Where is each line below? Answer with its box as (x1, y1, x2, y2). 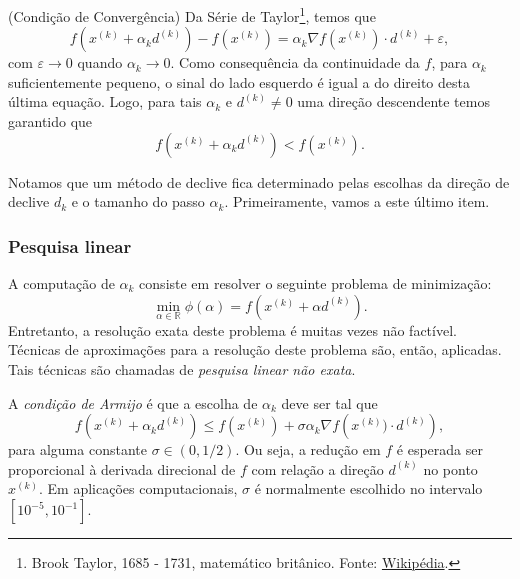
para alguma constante (8, 439, 147, 460)
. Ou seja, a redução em (235, 439, 381, 460)
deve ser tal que (281, 392, 378, 413)
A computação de (8, 273, 115, 294)
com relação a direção (251, 458, 384, 479)
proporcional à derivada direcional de (8, 458, 236, 479)
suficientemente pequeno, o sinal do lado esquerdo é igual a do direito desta (8, 71, 470, 92)
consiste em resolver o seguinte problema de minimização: (139, 273, 492, 294)
